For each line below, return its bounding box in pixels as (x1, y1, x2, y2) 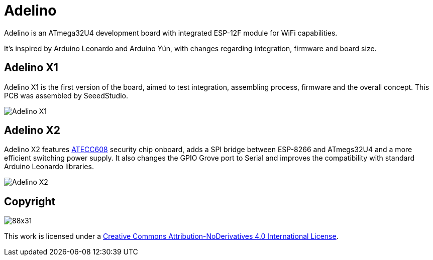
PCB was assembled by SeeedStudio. (4, 91, 128, 100)
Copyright (4, 195, 56, 208)
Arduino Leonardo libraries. (4, 162, 94, 171)
